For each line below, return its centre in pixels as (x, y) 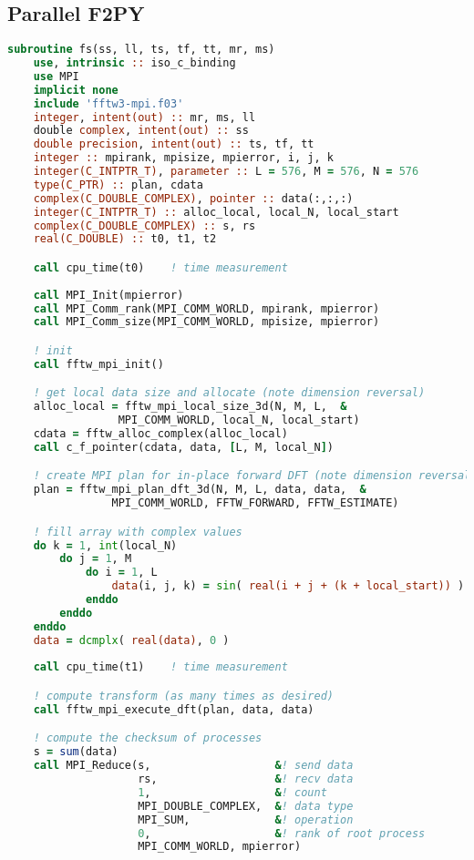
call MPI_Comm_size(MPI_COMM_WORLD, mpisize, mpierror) (206, 322)
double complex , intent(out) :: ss (141, 131)
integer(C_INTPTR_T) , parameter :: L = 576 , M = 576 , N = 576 (226, 172)
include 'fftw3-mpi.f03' (108, 103)
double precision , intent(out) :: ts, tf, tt (174, 144)
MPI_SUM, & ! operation (246, 819)
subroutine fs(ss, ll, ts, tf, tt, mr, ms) (141, 50)
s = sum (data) (76, 752)
